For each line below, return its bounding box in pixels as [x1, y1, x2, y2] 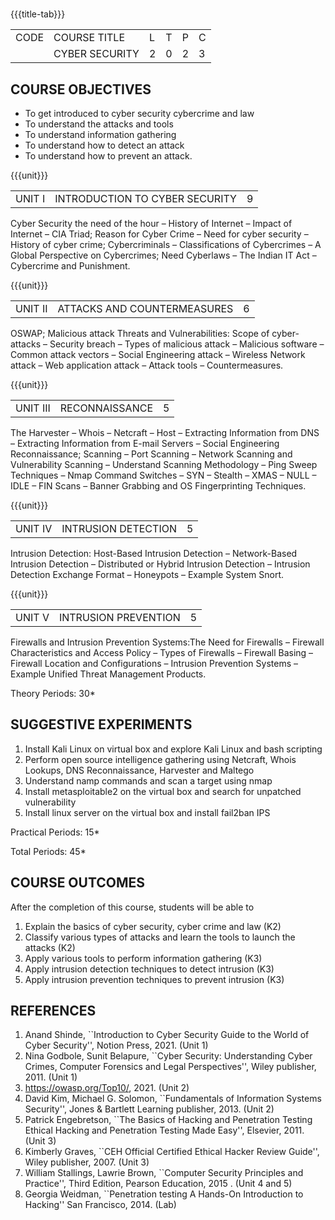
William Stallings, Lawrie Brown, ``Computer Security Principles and [24, 1167, 304, 1179]
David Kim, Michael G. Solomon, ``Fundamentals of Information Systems [24, 1093, 322, 1105]
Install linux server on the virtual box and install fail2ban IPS [24, 806, 271, 818]
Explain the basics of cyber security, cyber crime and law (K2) [24, 920, 282, 932]
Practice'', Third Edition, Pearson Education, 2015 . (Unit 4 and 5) [24, 1178, 293, 1190]
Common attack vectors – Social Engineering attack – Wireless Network [10, 349, 306, 360]
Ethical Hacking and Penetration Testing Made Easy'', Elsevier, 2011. [24, 1124, 305, 1137]
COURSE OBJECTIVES [10, 81, 152, 98]
